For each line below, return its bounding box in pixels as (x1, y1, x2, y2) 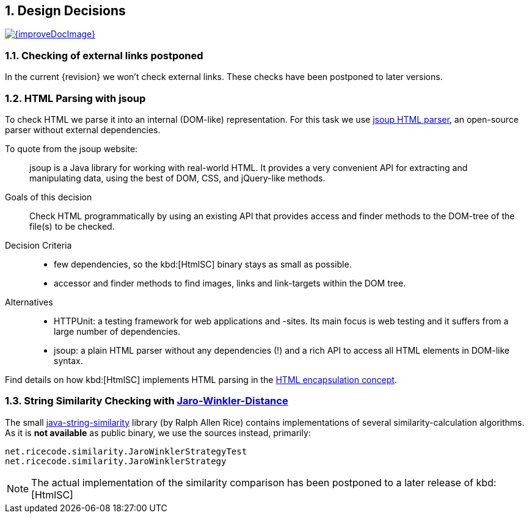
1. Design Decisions (5, 3, 126, 18)
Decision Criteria (5, 239, 72, 250)
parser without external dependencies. (5, 124, 161, 135)
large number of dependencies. (54, 326, 180, 337)
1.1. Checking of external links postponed (5, 49, 203, 62)
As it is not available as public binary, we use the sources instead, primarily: (5, 427, 311, 438)
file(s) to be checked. (29, 221, 115, 232)
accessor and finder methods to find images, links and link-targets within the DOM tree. (54, 277, 406, 288)
